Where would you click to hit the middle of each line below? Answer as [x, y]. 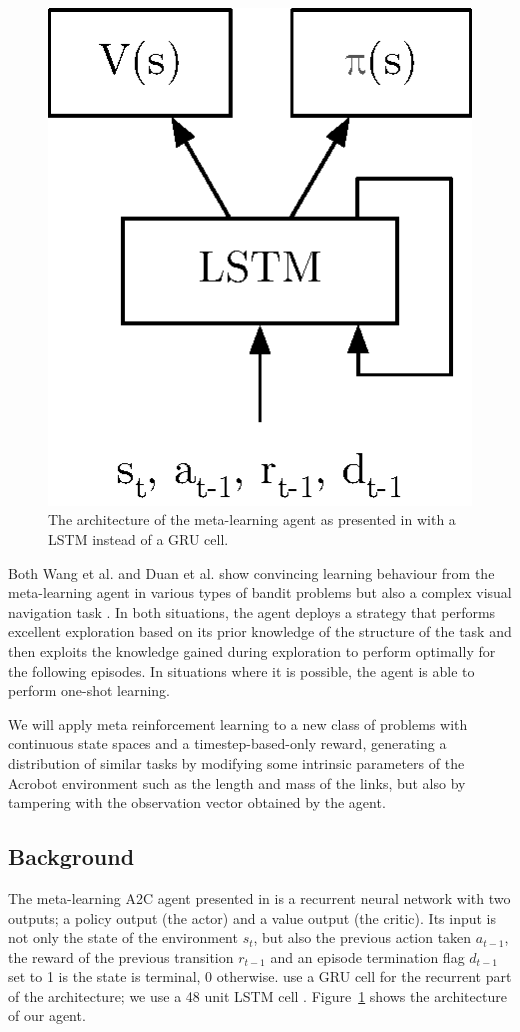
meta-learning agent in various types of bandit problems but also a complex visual [260, 592]
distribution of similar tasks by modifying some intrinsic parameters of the [236, 762]
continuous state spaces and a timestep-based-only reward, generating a [227, 743]
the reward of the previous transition [121, 956]
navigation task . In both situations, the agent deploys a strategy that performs [252, 611]
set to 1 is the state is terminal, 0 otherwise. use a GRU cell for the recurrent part [260, 976]
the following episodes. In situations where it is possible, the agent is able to [241, 670]
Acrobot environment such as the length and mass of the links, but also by [237, 782]
